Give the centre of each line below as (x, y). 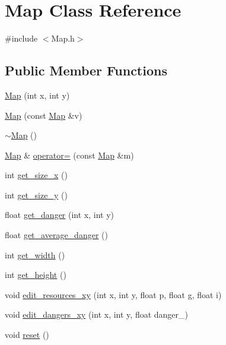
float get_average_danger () (56, 235)
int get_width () (35, 254)
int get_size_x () (36, 175)
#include (21, 38)
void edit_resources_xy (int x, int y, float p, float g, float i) (113, 294)
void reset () (27, 335)
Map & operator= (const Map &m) (69, 155)
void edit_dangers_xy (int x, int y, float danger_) (96, 314)
